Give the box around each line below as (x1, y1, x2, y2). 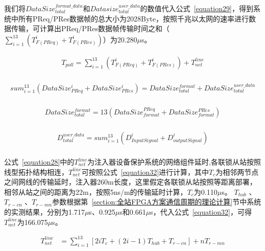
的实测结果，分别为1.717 (4, 207, 85, 217)
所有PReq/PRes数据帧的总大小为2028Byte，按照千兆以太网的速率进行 (18, 13, 249, 24)
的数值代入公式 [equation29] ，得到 (140, 3, 253, 13)
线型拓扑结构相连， (4, 166, 68, 177)
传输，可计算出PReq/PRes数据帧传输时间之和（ (11, 23, 170, 34)
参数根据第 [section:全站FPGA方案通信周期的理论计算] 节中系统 (52, 196, 261, 207)
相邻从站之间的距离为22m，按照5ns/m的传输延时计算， (4, 186, 187, 197)
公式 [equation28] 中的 (4, 156, 75, 167)
